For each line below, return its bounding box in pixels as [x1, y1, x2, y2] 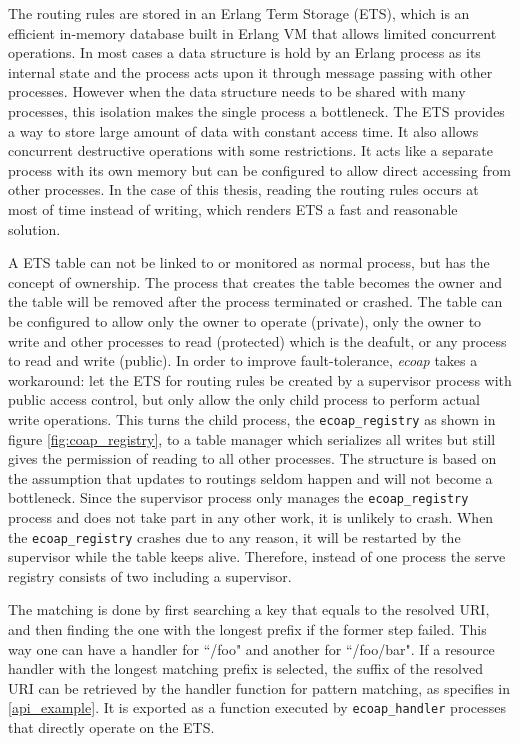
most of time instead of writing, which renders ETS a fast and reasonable [8, 198, 458, 219]
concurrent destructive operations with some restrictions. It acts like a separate [8, 140, 493, 161]
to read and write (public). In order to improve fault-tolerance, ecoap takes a [8, 350, 478, 371]
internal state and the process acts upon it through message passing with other [8, 61, 493, 82]
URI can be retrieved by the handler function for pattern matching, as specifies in [8, 677, 510, 698]
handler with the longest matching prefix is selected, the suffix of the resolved [8, 658, 483, 679]
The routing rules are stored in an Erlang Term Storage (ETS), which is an [8, 3, 470, 23]
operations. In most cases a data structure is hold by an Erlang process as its [8, 42, 481, 63]
